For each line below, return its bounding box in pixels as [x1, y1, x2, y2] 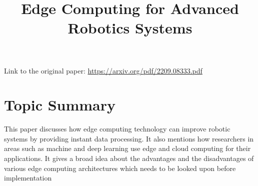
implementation [4, 172, 52, 183]
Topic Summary [4, 94, 116, 115]
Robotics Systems [67, 17, 192, 38]
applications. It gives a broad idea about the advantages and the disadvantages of [4, 153, 254, 163]
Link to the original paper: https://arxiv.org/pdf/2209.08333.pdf [4, 65, 202, 75]
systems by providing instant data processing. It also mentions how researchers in [4, 133, 254, 143]
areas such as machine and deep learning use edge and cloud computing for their [4, 143, 251, 153]
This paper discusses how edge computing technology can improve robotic [4, 123, 230, 134]
